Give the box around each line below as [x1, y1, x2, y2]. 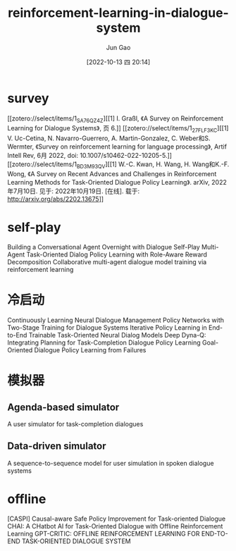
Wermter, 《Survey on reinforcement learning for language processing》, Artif [7, 142, 228, 151]
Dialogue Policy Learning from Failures [34, 345, 147, 354]
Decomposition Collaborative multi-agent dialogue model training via [7, 258, 207, 266]
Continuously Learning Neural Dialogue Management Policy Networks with [7, 316, 224, 324]
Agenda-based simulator [7, 401, 120, 413]
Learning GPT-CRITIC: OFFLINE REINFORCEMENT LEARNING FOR [7, 529, 200, 538]
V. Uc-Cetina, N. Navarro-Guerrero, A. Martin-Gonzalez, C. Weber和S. [7, 134, 211, 142]
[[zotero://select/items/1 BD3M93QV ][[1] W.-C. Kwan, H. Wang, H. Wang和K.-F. [7, 160, 230, 171]
